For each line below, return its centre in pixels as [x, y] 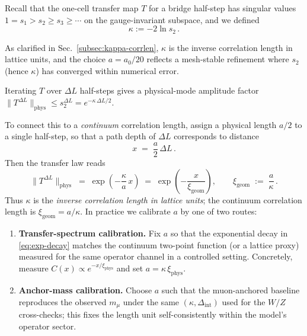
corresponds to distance [216, 136]
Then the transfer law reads [55, 163]
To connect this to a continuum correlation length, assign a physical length [141, 124]
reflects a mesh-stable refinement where [218, 59]
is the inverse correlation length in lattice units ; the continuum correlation [168, 199]
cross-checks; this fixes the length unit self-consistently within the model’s [153, 314]
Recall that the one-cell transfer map [72, 8]
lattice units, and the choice [55, 59]
